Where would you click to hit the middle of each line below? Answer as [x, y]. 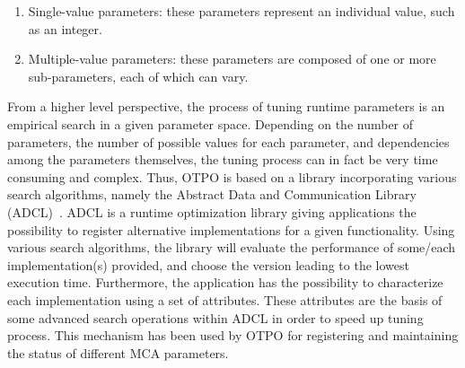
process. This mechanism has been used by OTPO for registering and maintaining [233, 335]
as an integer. [65, 28]
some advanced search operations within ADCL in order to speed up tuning [215, 317]
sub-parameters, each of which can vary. [138, 76]
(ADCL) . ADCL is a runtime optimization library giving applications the [212, 211]
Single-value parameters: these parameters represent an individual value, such [241, 11]
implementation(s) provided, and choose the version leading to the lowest [208, 264]
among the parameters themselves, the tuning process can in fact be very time [223, 159]
